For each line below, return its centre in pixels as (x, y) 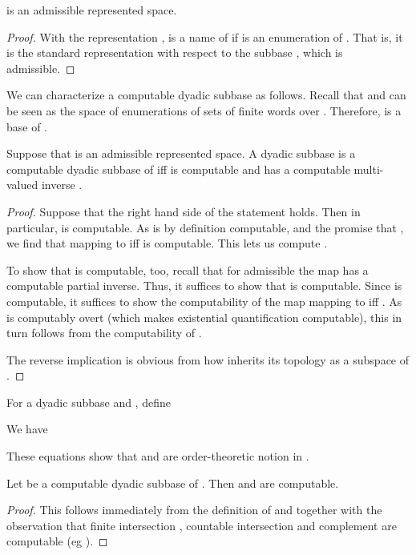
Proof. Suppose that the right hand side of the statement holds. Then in (184, 211)
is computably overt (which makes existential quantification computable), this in (204, 317)
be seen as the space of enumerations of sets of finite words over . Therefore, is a (204, 110)
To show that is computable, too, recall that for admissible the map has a (188, 269)
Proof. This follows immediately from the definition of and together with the (194, 510)
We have (27, 429)
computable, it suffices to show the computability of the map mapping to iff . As (204, 301)
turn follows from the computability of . (104, 333)
